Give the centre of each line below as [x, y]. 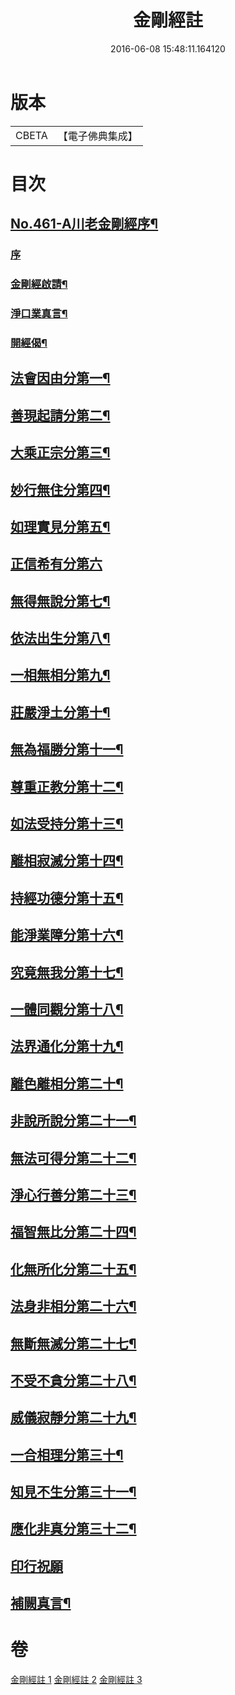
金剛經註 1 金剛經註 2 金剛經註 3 [76, 1680]
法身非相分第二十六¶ [73, 1306]
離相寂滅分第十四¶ [67, 861]
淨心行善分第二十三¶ [73, 1194]
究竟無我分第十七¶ [67, 972]
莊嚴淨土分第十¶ [60, 712]
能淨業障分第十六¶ [67, 935]
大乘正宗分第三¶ [60, 452]
